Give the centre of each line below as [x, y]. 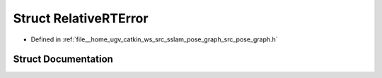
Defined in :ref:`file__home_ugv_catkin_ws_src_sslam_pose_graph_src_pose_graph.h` [155, 39]
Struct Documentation [63, 59]
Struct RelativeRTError [81, 18]
